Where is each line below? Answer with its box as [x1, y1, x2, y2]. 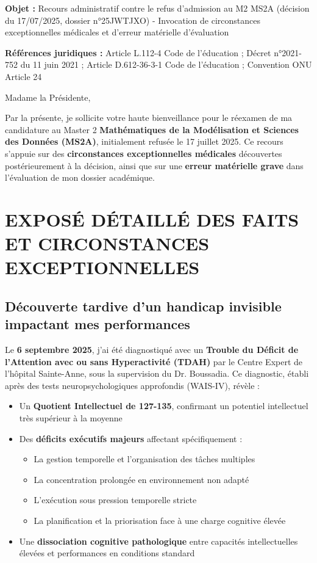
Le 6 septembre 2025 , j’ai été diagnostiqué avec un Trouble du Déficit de [5, 343, 299, 356]
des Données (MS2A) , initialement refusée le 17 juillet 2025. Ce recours [5, 135, 283, 148]
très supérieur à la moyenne [19, 412, 123, 424]
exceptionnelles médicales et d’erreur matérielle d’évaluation [5, 26, 229, 38]
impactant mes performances [5, 314, 190, 333]
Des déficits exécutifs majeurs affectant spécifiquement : [19, 432, 243, 445]
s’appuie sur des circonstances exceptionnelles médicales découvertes [5, 147, 282, 159]
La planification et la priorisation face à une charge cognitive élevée [34, 514, 286, 526]
